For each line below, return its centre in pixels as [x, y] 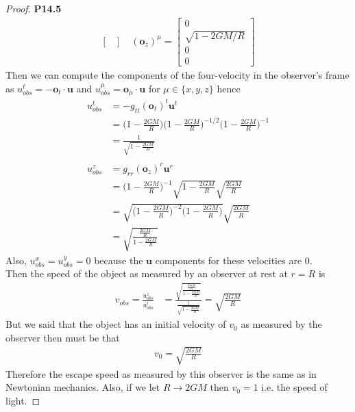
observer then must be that [63, 337]
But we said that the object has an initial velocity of [116, 324]
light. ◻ [23, 401]
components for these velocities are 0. [234, 260]
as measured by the [281, 324]
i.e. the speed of [294, 387]
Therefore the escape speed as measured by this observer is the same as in [161, 373]
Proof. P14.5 [34, 8]
